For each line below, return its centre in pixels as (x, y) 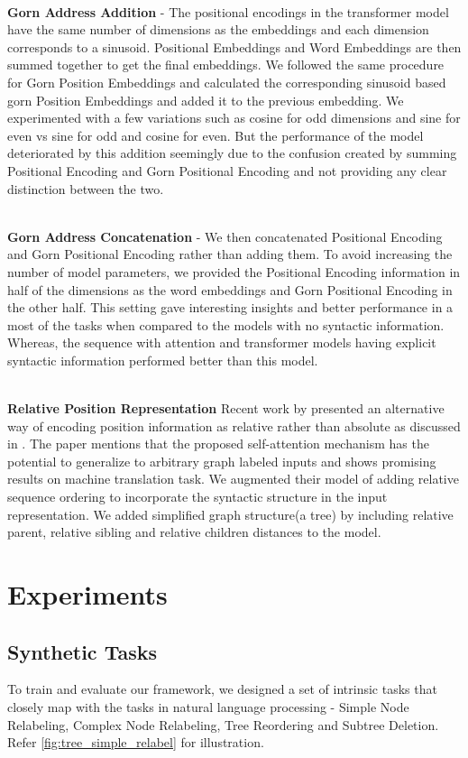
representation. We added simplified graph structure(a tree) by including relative (230, 514)
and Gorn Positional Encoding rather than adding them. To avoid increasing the (230, 254)
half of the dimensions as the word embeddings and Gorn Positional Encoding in (230, 289)
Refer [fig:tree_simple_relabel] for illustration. (136, 742)
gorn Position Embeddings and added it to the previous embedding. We (206, 100)
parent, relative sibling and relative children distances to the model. (194, 532)
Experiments (87, 594)
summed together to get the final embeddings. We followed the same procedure (226, 65)
